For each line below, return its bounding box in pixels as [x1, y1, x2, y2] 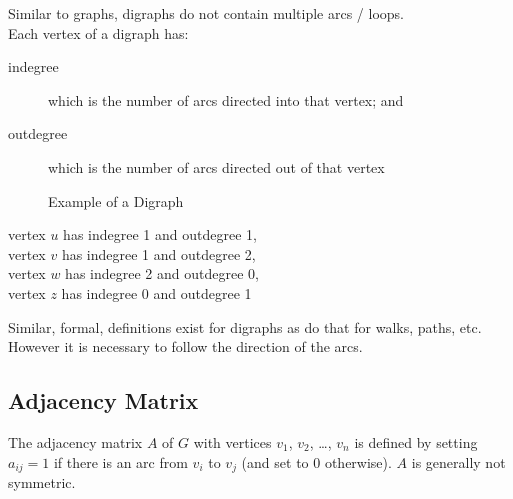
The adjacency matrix [8, 431, 143, 452]
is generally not [411, 451, 506, 472]
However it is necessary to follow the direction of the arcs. [8, 336, 363, 357]
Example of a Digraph [48, 190, 184, 211]
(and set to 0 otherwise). [241, 451, 392, 472]
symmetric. [8, 471, 76, 492]
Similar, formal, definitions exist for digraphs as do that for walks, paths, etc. [8, 316, 482, 337]
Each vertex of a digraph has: [8, 22, 189, 43]
